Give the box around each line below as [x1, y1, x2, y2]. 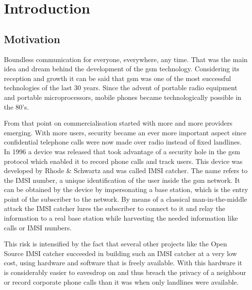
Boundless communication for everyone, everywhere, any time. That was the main [4, 54, 248, 64]
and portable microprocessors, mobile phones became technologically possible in [4, 92, 242, 102]
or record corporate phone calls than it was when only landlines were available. [4, 276, 239, 287]
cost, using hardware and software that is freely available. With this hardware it [4, 258, 242, 268]
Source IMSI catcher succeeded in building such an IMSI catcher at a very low [4, 248, 237, 258]
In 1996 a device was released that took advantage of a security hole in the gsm [4, 146, 240, 156]
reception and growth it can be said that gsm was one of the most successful [4, 73, 231, 83]
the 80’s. [4, 101, 29, 112]
